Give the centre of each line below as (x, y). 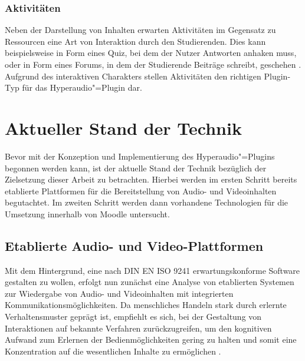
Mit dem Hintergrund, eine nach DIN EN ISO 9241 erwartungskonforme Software (152, 270)
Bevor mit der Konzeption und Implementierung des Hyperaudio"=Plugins (140, 156)
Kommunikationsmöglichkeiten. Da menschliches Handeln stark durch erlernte (146, 305)
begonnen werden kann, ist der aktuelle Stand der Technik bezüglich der (136, 168)
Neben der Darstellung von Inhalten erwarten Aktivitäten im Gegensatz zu (140, 30)
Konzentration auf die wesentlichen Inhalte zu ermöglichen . (113, 351)
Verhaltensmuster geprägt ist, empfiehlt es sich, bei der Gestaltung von (133, 317)
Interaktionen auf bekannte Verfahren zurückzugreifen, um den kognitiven (138, 328)
